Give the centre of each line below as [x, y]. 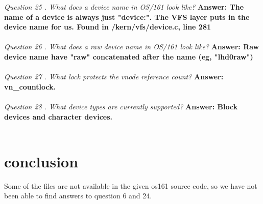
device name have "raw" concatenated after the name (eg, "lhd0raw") [129, 56]
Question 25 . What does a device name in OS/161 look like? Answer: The [124, 7]
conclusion [41, 161]
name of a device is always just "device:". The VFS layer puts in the [127, 17]
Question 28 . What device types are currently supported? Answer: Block [121, 106]
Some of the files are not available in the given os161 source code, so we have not [131, 185]
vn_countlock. [30, 86]
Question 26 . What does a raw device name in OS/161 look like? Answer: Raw [132, 47]
